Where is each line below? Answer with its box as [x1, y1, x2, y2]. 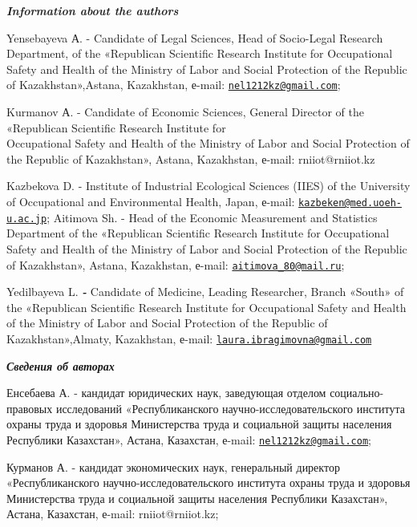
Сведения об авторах [6, 357, 115, 374]
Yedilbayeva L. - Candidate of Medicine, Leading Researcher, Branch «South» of [6, 283, 404, 300]
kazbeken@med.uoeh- [298, 197, 402, 209]
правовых [6, 399, 53, 416]
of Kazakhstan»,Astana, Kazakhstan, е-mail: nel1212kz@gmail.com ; [6, 76, 341, 93]
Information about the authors [6, 2, 179, 18]
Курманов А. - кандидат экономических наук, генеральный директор [6, 458, 340, 475]
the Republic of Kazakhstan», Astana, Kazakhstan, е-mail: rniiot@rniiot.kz [6, 150, 375, 167]
